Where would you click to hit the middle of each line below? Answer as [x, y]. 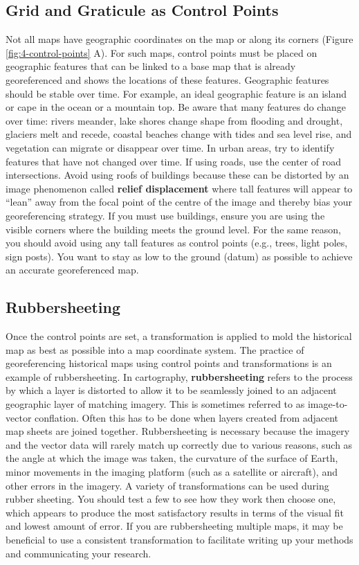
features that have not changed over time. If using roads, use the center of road [174, 161]
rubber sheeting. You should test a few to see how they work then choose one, [171, 499]
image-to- [328, 404]
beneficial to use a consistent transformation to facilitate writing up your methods [179, 539]
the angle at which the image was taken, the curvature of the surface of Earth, [172, 458]
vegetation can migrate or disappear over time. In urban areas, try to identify [170, 147]
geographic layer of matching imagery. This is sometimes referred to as [155, 404]
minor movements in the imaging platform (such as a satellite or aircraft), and [172, 472]
